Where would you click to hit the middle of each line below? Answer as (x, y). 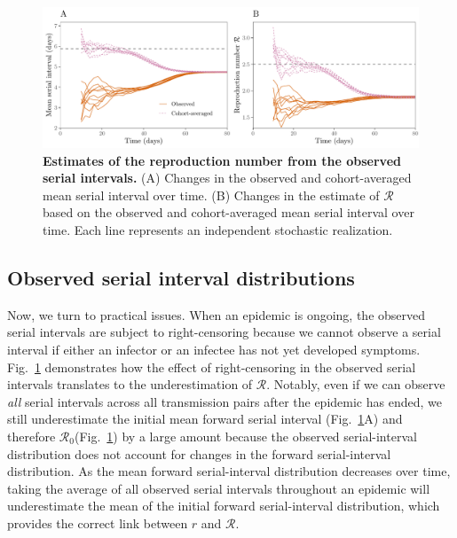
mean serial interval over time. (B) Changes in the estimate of (211, 195)
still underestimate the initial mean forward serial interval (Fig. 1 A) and (205, 419)
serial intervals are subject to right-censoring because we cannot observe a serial (224, 332)
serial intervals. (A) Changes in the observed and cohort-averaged (227, 178)
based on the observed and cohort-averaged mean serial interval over (228, 212)
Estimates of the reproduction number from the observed (222, 160)
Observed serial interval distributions (181, 277)
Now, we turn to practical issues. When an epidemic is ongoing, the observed (217, 314)
